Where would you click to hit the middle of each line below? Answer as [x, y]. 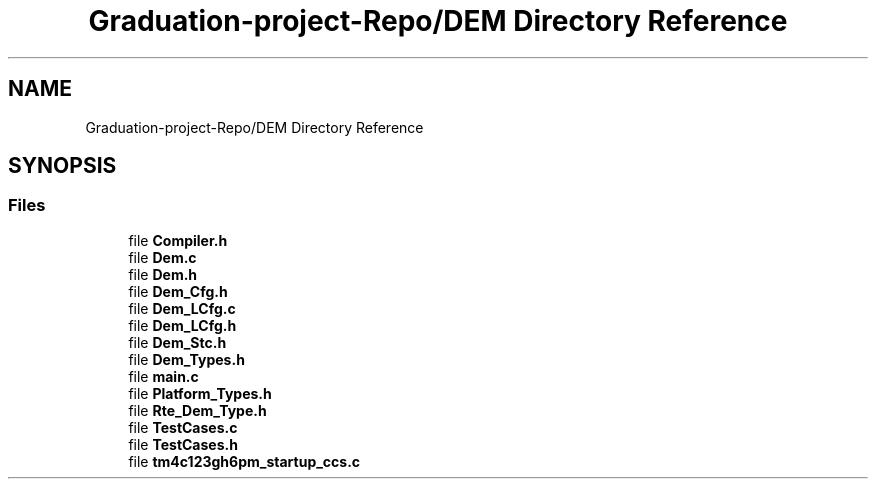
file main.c [163, 376]
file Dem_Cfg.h [178, 291]
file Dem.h [163, 274]
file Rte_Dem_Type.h [197, 410]
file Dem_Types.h [186, 359]
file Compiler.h [178, 240]
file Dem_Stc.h [177, 342]
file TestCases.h [183, 444]
